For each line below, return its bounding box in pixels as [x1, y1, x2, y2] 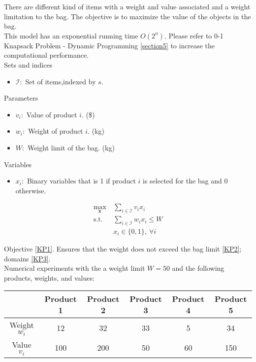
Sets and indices [4, 59, 53, 70]
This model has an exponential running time [4, 30, 138, 40]
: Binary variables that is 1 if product [21, 176, 136, 186]
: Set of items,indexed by [20, 76, 96, 86]
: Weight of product [23, 126, 83, 136]
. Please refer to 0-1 [164, 30, 224, 40]
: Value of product [21, 109, 77, 119]
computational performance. [4, 50, 89, 60]
